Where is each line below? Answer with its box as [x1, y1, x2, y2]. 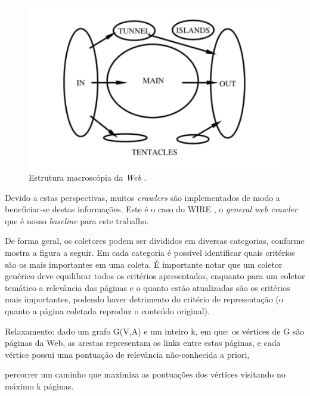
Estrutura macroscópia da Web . [29, 171, 147, 184]
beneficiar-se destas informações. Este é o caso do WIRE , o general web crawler [5, 203, 297, 215]
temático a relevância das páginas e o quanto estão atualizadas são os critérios [5, 281, 290, 293]
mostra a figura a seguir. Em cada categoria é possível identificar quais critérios [5, 246, 295, 259]
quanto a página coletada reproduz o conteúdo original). [5, 305, 210, 317]
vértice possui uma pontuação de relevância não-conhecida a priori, [5, 348, 250, 360]
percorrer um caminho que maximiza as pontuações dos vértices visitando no [5, 368, 286, 380]
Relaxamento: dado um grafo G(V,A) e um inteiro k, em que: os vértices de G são [5, 324, 305, 337]
